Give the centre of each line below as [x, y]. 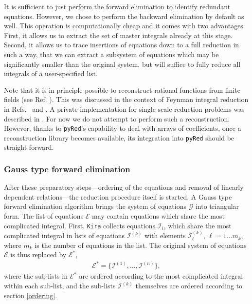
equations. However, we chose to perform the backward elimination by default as [124, 16]
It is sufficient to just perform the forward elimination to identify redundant [117, 6]
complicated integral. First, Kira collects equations [80, 225]
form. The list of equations [44, 216]
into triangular [217, 206]
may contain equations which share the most [158, 216]
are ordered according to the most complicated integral [161, 276]
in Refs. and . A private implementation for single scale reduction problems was [124, 109]
